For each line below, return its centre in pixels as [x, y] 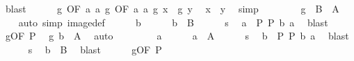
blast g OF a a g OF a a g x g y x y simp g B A [172, 8]
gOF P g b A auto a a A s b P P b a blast [177, 36]
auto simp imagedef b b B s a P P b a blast [173, 22]
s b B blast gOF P [95, 49]
